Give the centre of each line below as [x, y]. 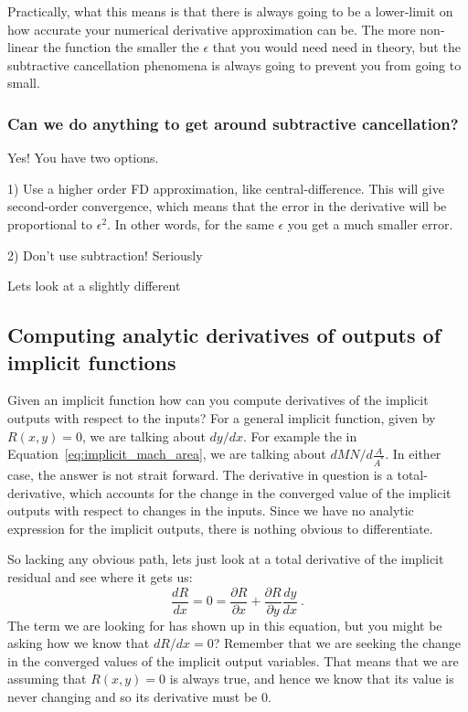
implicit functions [92, 361]
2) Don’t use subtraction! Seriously [105, 255]
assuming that [47, 679]
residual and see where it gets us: [100, 576]
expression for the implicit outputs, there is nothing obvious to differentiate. [220, 528]
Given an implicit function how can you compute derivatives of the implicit [218, 400]
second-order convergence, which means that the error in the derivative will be [227, 206]
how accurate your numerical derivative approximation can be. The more [212, 29]
